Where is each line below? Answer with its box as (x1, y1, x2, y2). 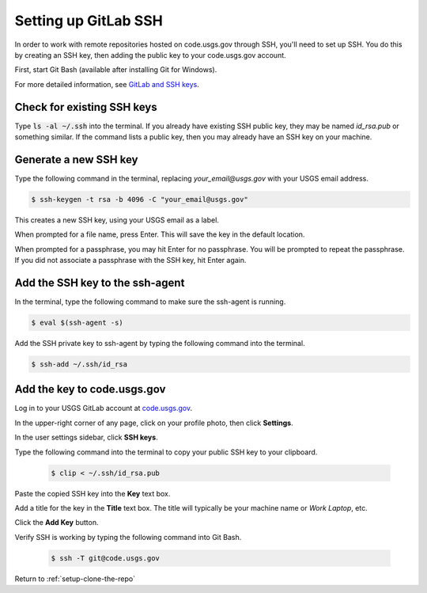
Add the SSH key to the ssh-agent (14, 276, 185, 289)
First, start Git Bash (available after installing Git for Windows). (14, 65, 217, 74)
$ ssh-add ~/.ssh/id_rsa (31, 359, 128, 368)
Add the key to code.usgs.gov (14, 382, 166, 396)
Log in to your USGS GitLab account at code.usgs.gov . (14, 404, 193, 413)
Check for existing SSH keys (14, 100, 157, 114)
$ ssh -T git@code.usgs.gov (51, 553, 160, 562)
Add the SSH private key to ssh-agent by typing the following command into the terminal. (14, 338, 305, 348)
